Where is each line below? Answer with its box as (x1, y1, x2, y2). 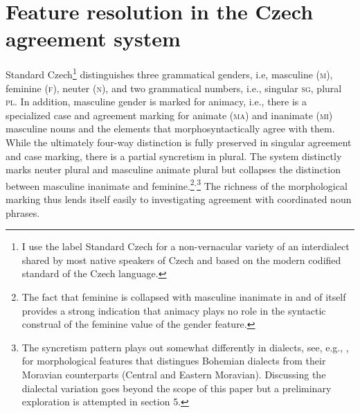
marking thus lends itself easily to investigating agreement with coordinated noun (6, 191, 352, 206)
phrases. (6, 205, 40, 220)
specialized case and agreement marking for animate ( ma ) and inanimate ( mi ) (6, 107, 333, 122)
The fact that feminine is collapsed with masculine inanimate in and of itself (21, 289, 346, 304)
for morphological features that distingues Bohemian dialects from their (21, 353, 326, 368)
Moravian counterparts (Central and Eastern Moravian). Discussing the (21, 367, 326, 381)
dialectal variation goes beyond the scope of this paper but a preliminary (21, 380, 332, 395)
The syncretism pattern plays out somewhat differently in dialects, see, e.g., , (21, 340, 349, 354)
